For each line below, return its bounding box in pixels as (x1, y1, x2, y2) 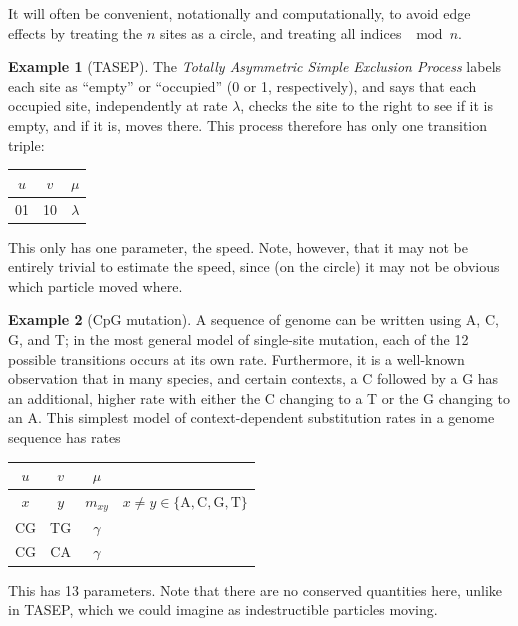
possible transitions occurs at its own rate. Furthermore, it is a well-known (8, 348, 465, 369)
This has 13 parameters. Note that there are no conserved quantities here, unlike (8, 579, 503, 600)
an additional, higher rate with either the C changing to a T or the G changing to (8, 387, 510, 408)
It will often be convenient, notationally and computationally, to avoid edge (8, 3, 471, 23)
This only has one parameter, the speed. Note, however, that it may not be (8, 236, 468, 257)
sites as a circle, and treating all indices (159, 22, 402, 43)
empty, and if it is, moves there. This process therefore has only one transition (8, 114, 488, 135)
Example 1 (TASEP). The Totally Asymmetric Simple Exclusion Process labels (8, 56, 502, 77)
